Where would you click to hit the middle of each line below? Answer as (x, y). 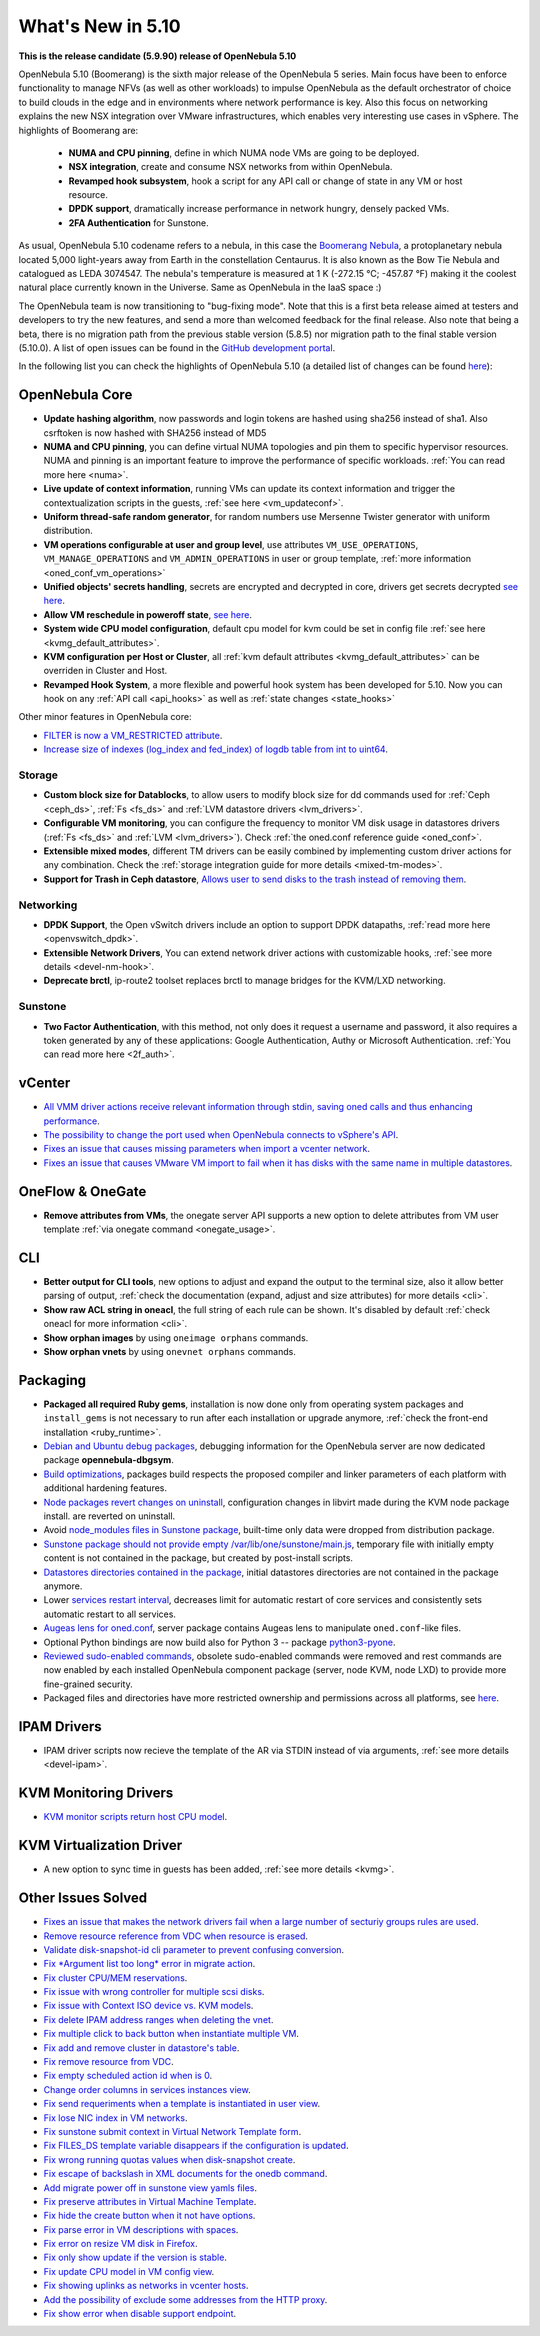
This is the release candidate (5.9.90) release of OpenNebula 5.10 (157, 56)
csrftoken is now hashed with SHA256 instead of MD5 (155, 432)
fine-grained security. (88, 1684)
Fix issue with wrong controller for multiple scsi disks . (154, 1992)
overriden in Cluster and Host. (105, 671)
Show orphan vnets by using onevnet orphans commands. (170, 1351)
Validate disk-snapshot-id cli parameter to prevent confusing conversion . (194, 1949)
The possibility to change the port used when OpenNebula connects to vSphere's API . (221, 1135)
